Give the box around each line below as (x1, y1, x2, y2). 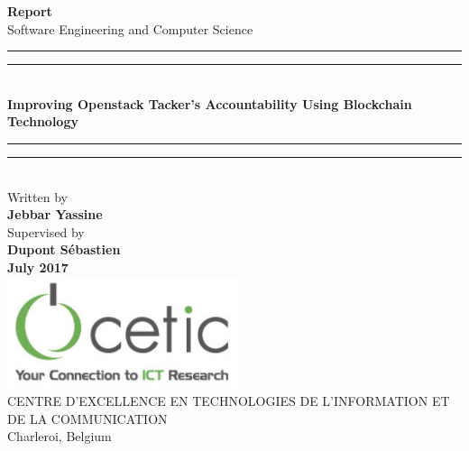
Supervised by (7, 222, 85, 241)
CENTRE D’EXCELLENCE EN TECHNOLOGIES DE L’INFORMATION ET (7, 391, 450, 410)
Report (7, 2, 52, 20)
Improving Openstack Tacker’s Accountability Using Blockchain (7, 94, 412, 113)
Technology (7, 112, 78, 131)
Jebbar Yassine (7, 205, 103, 224)
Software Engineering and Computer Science (7, 19, 253, 38)
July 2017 (7, 257, 69, 276)
